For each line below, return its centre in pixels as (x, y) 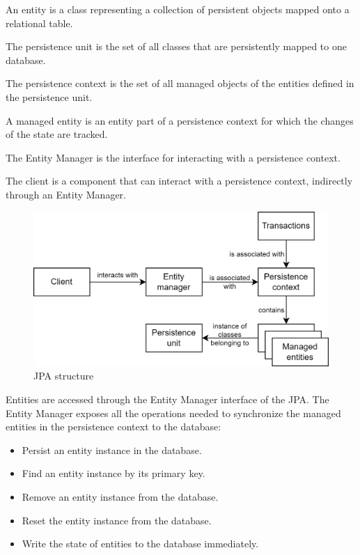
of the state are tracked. (57, 134)
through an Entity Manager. (66, 194)
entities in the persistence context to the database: (114, 427)
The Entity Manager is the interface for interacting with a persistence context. (173, 157)
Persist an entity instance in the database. (112, 450)
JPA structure (64, 376)
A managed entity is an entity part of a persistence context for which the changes (180, 120)
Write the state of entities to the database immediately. (140, 544)
